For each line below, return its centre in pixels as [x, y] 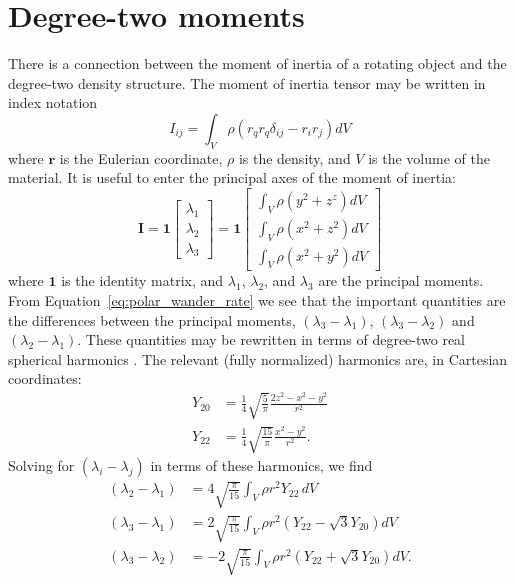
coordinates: [45, 378]
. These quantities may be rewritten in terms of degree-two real [271, 339]
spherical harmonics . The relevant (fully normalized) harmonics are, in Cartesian [258, 358]
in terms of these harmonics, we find [261, 465]
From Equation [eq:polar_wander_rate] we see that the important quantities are [257, 299]
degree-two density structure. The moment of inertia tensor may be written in [247, 82]
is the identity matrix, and [142, 280]
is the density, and [294, 157]
